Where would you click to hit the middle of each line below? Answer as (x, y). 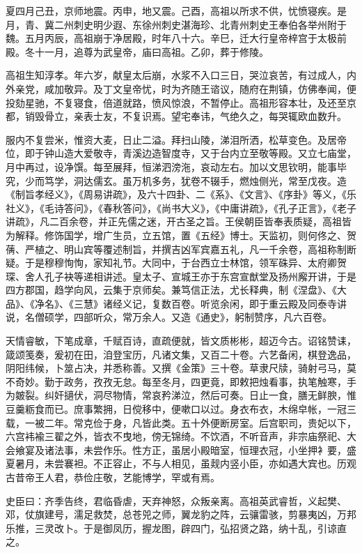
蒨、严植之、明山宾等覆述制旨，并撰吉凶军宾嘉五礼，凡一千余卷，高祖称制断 (181, 249)
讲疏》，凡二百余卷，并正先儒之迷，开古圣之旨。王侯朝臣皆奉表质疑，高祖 (174, 221)
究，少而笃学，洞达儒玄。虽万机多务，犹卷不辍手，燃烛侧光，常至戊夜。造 (176, 180)
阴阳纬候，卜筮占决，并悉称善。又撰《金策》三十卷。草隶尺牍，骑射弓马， (176, 368)
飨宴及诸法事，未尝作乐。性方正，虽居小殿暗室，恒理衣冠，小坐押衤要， (181, 449)
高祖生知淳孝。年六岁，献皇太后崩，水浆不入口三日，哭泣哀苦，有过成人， (176, 75)
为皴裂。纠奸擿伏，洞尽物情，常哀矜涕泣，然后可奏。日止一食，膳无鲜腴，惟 (181, 395)
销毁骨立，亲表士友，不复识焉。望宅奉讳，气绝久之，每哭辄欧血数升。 (186, 116)
